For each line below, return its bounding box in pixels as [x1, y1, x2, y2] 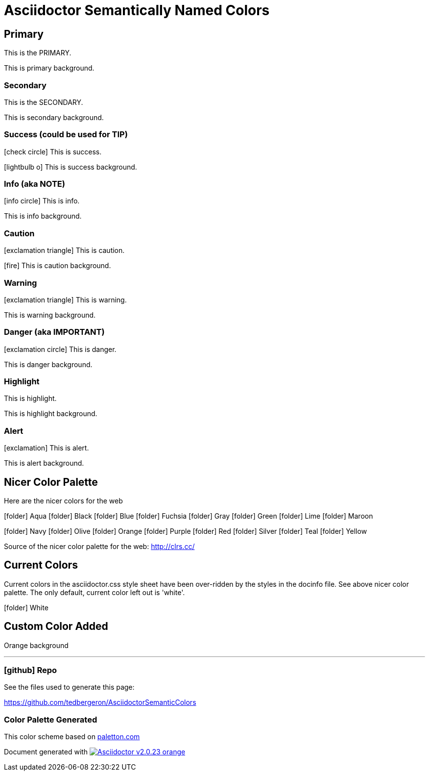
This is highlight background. [4, 409, 97, 418]
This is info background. [4, 212, 82, 221]
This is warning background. [4, 310, 96, 319]
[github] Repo [4, 665, 57, 675]
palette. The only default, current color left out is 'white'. [4, 588, 185, 597]
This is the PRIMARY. [4, 49, 71, 57]
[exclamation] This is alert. [4, 444, 89, 452]
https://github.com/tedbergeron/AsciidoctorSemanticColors [4, 698, 196, 707]
